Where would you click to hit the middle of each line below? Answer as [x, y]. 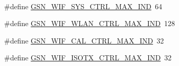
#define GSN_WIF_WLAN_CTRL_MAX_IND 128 [89, 23]
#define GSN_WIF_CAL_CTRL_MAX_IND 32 [84, 40]
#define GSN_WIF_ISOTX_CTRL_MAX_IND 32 [88, 58]
